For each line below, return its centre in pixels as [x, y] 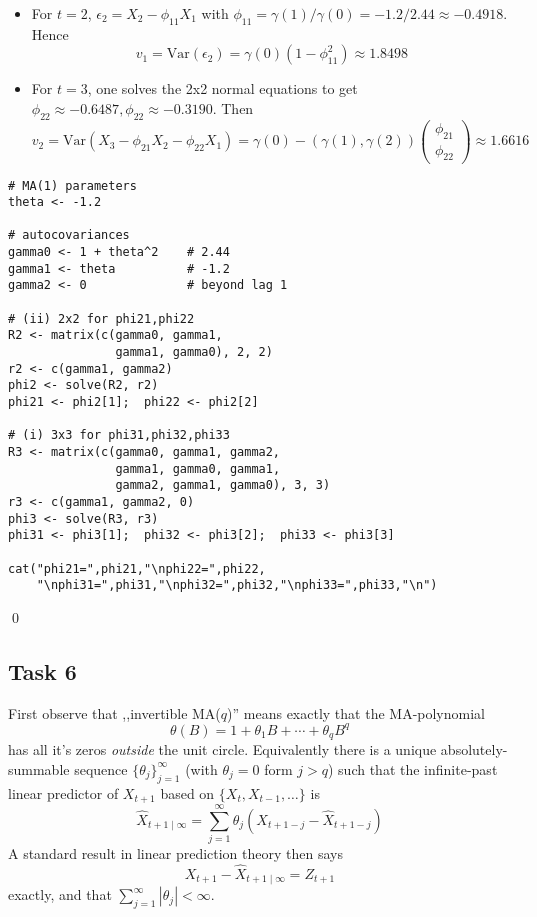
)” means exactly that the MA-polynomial [356, 712]
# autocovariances [69, 235]
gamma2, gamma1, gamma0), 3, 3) [223, 485]
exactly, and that [60, 894]
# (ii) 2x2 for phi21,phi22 [101, 318]
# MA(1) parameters [72, 185]
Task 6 [42, 670]
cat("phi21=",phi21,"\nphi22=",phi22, [137, 568]
